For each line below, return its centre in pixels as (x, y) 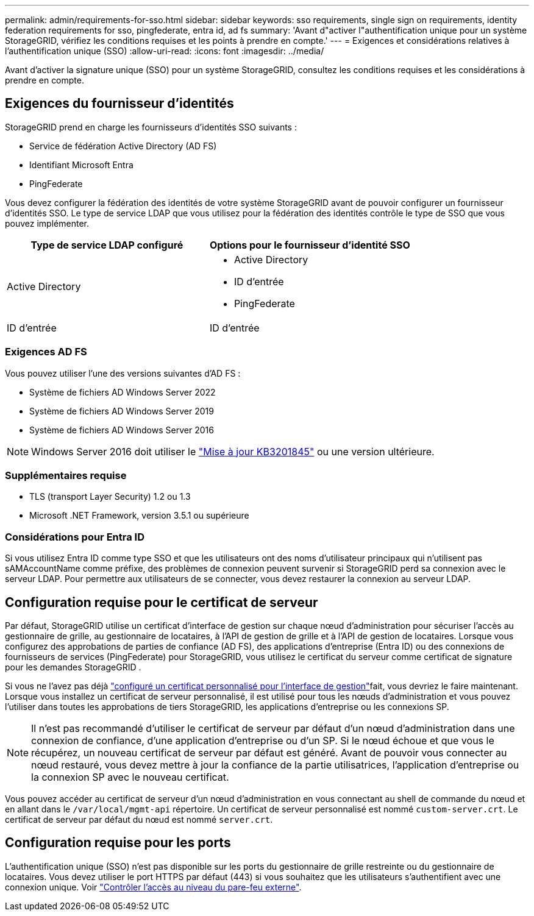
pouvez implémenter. (47, 223)
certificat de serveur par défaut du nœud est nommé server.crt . (139, 819)
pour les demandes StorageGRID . (73, 667)
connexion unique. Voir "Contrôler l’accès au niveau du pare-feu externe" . (153, 887)
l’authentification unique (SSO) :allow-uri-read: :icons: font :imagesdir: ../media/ (165, 51)
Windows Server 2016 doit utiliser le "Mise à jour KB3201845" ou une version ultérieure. (233, 451)
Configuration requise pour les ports (118, 843)
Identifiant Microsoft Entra (81, 165)
